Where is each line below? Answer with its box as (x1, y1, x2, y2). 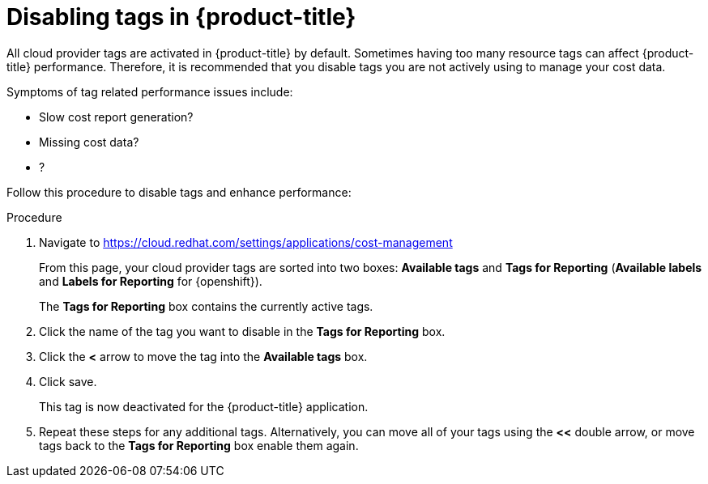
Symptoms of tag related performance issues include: (6, 84, 293, 99)
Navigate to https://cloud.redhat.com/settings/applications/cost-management (39, 235, 453, 249)
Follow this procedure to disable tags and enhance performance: (6, 185, 352, 199)
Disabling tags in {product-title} (6, 3, 356, 31)
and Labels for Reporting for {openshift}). (39, 274, 262, 288)
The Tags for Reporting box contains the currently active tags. (39, 299, 373, 313)
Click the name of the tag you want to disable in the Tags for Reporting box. (39, 324, 446, 338)
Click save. (39, 374, 97, 388)
